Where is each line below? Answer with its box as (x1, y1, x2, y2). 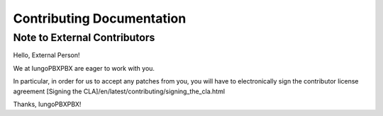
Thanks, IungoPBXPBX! (13, 100, 82, 108)
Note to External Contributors (13, 31, 155, 44)
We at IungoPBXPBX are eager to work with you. (13, 64, 155, 72)
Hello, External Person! (13, 51, 80, 59)
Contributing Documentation (13, 11, 187, 26)
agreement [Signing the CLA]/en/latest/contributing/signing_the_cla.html (13, 87, 226, 95)
